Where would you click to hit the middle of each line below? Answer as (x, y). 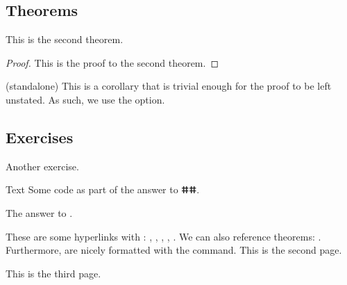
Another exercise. (42, 166)
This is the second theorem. (65, 39)
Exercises (40, 137)
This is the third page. (53, 273)
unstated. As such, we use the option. (85, 99)
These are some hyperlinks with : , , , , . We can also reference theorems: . (163, 236)
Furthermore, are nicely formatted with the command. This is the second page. (174, 250)
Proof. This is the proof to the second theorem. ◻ (112, 62)
